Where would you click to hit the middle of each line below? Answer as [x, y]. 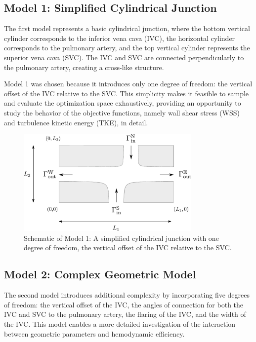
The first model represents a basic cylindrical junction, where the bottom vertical [127, 28]
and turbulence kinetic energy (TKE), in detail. [76, 122]
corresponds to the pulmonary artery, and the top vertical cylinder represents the [127, 48]
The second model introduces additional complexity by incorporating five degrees [127, 295]
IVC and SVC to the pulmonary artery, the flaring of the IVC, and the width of [125, 314]
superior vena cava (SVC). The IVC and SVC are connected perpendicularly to [124, 57]
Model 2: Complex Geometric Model [100, 274]
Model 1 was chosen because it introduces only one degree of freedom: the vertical [128, 84]
